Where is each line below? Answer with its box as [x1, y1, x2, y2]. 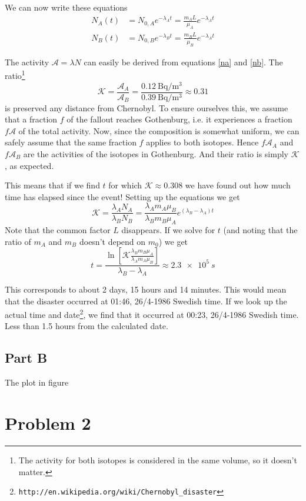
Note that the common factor [5, 224, 111, 236]
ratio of [5, 235, 31, 247]
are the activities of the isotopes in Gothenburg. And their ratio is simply [23, 148, 288, 160]
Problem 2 [5, 411, 91, 435]
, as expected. [5, 159, 54, 171]
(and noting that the [223, 224, 298, 236]
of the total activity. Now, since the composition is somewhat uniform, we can [18, 124, 300, 137]
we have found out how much [185, 179, 291, 191]
